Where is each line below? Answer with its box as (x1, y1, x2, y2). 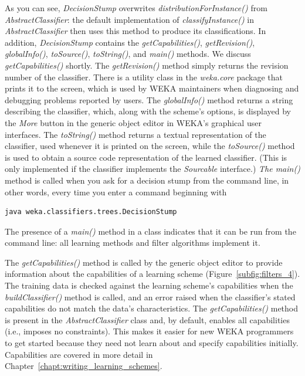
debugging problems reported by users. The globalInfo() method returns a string (5, 93, 293, 106)
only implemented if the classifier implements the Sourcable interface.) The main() (5, 162, 300, 175)
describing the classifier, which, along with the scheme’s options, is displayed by (5, 105, 291, 117)
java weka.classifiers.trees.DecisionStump (5, 208, 177, 216)
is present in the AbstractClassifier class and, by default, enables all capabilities (5, 313, 290, 326)
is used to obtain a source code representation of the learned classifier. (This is (5, 151, 287, 163)
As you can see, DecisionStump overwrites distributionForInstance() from (5, 2, 267, 13)
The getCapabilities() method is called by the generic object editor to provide (5, 256, 283, 268)
